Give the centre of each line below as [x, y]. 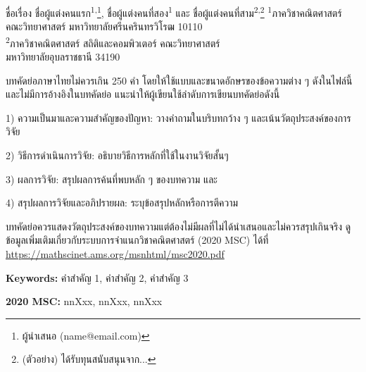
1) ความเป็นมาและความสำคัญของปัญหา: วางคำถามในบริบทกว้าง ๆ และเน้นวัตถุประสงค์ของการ [178, 117]
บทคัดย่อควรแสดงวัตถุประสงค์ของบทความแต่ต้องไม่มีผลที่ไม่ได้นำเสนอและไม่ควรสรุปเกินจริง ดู [178, 226]
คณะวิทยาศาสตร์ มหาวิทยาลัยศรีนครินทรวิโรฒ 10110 [104, 26]
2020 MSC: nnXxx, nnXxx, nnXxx [84, 301]
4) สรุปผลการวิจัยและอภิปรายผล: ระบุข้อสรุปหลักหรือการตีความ [122, 203]
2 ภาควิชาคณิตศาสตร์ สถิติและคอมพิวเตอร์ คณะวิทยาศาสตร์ [113, 42]
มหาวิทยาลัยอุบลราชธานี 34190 [63, 57]
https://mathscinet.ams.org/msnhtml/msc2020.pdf [115, 254]
